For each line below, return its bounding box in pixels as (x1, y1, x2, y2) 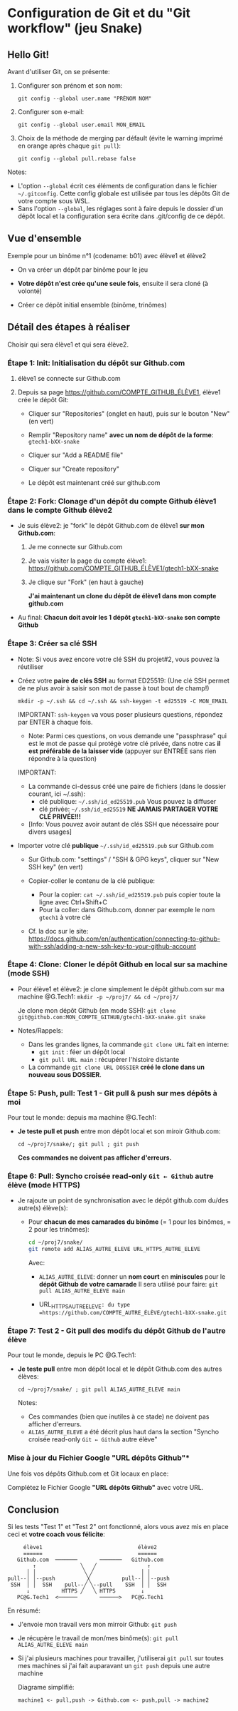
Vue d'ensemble (7, 233, 82, 245)
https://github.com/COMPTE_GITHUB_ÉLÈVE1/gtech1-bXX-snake (28, 564, 219, 573)
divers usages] (28, 827, 72, 836)
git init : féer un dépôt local (38, 1047, 126, 1056)
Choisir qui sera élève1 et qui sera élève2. (7, 340, 129, 349)
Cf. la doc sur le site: (28, 926, 89, 935)
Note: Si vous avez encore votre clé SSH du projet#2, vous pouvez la (17, 655, 220, 663)
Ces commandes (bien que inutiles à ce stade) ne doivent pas (28, 1412, 210, 1421)
